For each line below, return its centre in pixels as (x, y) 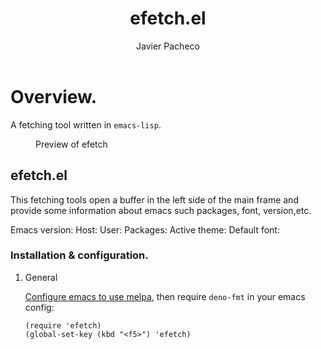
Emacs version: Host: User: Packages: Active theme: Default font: (145, 229)
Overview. (54, 96)
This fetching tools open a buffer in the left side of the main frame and (154, 199)
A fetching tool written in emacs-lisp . (86, 124)
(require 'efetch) (63, 325)
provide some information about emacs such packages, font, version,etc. (161, 210)
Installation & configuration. (79, 255)
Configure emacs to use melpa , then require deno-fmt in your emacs (165, 296)
